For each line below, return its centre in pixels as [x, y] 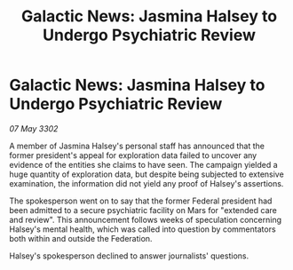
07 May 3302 [34, 128]
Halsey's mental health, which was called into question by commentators [143, 229]
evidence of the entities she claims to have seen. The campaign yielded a [143, 164]
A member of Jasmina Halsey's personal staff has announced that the [137, 146]
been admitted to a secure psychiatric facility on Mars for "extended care [143, 210]
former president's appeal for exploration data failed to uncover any [133, 155]
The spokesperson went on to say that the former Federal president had [141, 201]
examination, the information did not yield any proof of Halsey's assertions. [146, 183]
